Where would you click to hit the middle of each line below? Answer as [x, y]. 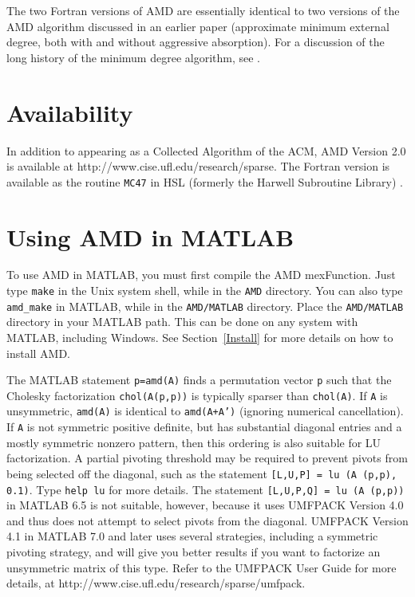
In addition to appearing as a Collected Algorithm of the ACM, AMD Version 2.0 [206, 150]
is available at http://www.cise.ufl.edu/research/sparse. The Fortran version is [198, 166]
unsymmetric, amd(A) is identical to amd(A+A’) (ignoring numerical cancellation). [205, 411]
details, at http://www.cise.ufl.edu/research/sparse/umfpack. [156, 583]
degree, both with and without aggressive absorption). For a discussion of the [196, 42]
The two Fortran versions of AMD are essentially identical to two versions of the [203, 10]
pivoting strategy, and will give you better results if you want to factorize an [194, 552]
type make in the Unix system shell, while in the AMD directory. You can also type [205, 291]
